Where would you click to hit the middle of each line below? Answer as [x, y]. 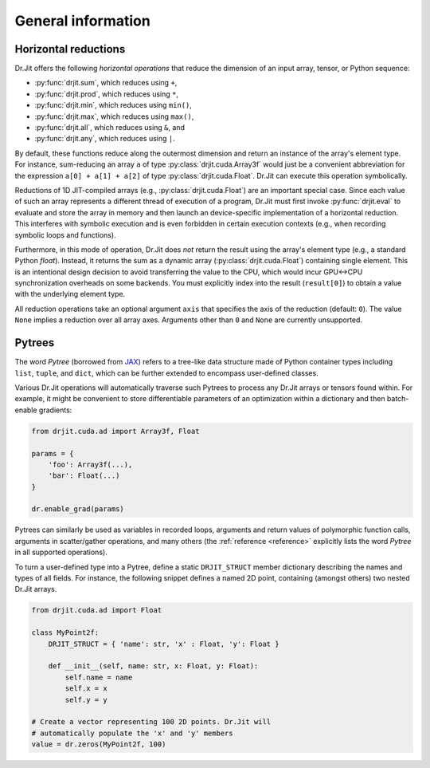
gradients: [55, 410]
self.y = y [86, 699]
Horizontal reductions [70, 49]
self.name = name [99, 677]
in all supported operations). [61, 552]
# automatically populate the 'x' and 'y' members [133, 733]
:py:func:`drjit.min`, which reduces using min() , [113, 105]
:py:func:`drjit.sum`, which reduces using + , [106, 83]
